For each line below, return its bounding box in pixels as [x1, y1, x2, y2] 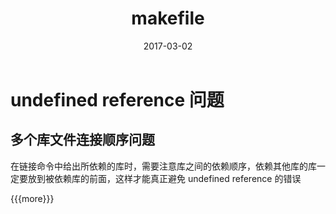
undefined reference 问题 [10, 88, 225, 111]
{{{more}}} [10, 192, 55, 204]
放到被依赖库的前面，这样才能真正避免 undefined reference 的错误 [27, 172, 302, 184]
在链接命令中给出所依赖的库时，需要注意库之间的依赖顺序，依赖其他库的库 [10, 160, 317, 172]
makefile [131, 7, 205, 30]
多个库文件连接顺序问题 [10, 132, 155, 149]
